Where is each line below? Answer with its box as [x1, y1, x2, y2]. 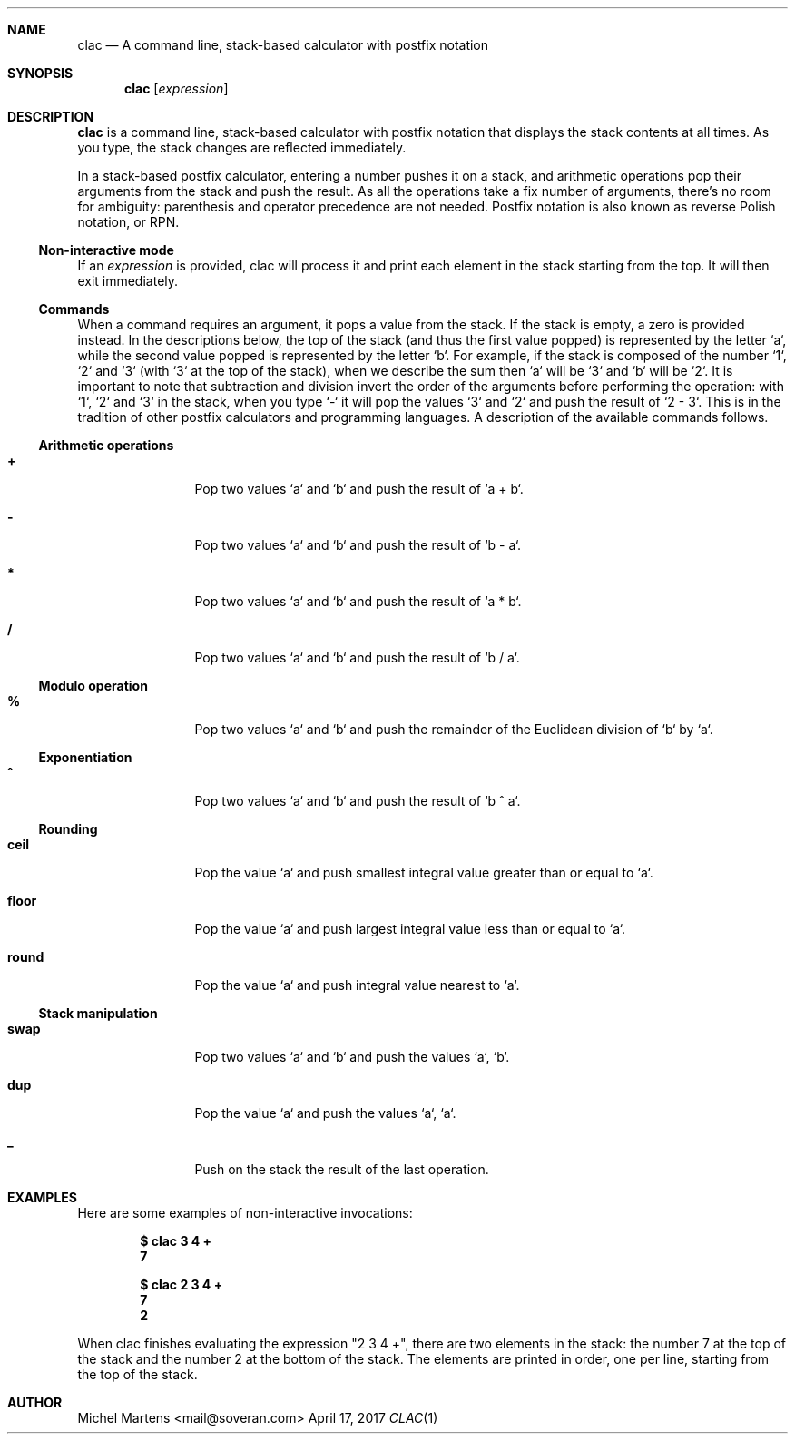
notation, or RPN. [77, 214, 180, 230]
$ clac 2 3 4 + [140, 1277, 223, 1292]
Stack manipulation [38, 1005, 158, 1021]
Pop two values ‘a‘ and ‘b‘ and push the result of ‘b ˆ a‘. [194, 793, 521, 809]
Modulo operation [38, 678, 148, 693]
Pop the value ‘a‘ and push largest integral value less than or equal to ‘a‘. [194, 921, 625, 936]
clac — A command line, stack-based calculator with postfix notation [77, 37, 489, 53]
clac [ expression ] [124, 81, 229, 96]
